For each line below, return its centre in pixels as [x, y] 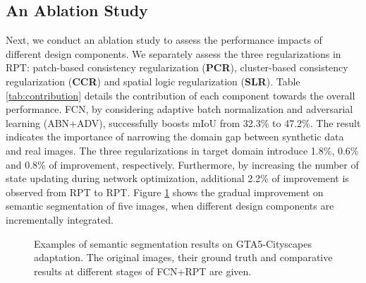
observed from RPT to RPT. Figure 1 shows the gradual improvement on [165, 192]
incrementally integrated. [60, 219]
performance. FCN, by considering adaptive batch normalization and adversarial [179, 109]
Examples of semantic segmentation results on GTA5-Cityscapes [173, 243]
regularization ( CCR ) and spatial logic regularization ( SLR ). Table [153, 81]
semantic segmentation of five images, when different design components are [170, 206]
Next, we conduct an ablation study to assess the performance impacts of [164, 40]
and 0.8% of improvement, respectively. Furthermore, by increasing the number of [182, 164]
